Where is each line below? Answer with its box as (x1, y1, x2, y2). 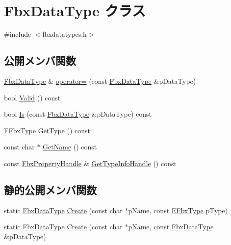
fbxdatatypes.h (42, 29, 87, 39)
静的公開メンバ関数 (4, 182, 97, 197)
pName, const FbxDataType (128, 221, 214, 232)
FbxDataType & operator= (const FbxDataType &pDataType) (4, 75, 196, 86)
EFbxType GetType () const (4, 125, 90, 135)
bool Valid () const (4, 92, 61, 102)
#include (4, 29, 31, 39)
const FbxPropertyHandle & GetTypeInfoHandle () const (4, 158, 177, 168)
